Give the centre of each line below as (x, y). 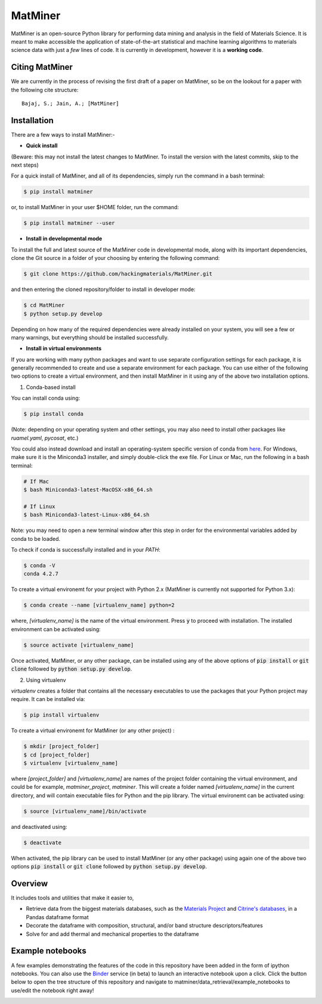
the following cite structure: (45, 90)
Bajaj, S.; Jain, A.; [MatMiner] (70, 104)
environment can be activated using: (56, 629)
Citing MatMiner (42, 67)
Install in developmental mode (64, 238)
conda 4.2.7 (41, 574)
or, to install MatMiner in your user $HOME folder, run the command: (95, 207)
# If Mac (36, 481)
